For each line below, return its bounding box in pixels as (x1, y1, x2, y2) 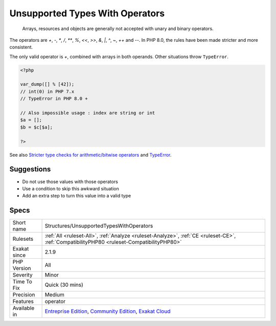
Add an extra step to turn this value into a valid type (22, 193, 131, 199)
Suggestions (9, 165, 51, 173)
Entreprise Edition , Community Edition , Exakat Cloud (44, 308, 171, 315)
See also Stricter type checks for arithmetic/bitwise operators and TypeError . (9, 152, 172, 158)
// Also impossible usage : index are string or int (20, 110, 155, 116)
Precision (12, 291, 35, 298)
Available (12, 305, 35, 312)
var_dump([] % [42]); (20, 82, 75, 87)
